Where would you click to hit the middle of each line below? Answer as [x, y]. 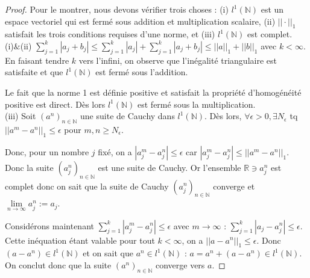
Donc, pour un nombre [47, 151]
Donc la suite [29, 167]
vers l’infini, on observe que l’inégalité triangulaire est [178, 60]
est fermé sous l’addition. [142, 72]
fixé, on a [115, 151]
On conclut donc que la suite [58, 264]
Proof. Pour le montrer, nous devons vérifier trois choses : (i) [117, 9]
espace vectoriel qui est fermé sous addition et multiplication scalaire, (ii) [140, 21]
